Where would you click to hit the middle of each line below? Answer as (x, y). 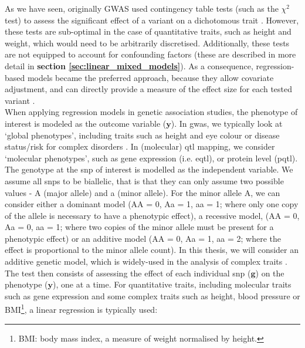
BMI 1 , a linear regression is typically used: (81, 309)
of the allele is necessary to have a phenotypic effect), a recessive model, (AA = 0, (152, 215)
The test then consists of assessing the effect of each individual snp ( (128, 273)
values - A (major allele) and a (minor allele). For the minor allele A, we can (143, 192)
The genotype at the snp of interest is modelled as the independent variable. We (149, 169)
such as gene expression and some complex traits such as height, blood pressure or (152, 295)
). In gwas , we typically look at (227, 123)
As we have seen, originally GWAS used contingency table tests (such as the (142, 8)
